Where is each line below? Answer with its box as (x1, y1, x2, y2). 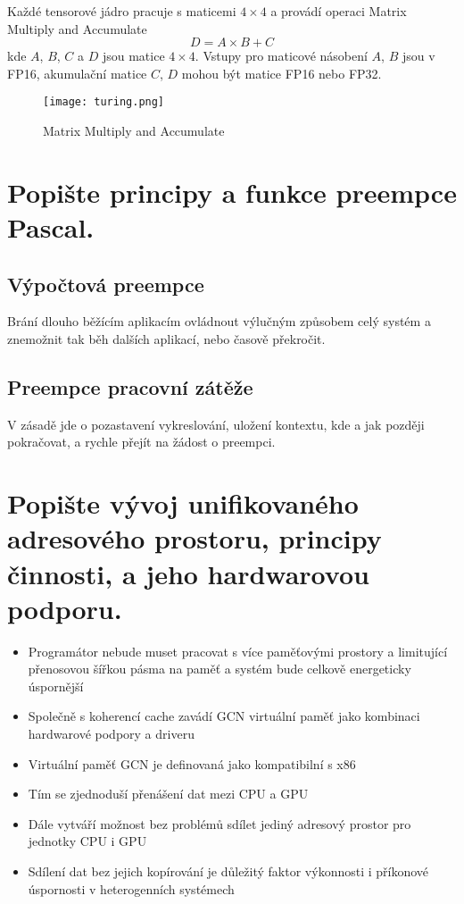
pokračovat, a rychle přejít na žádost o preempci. (7, 432, 276, 451)
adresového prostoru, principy (7, 520, 382, 557)
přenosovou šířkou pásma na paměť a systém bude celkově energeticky (28, 659, 411, 678)
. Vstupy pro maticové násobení (195, 46, 368, 65)
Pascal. (7, 209, 95, 245)
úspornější (28, 676, 84, 695)
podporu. (7, 590, 122, 626)
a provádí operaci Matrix (270, 2, 407, 20)
